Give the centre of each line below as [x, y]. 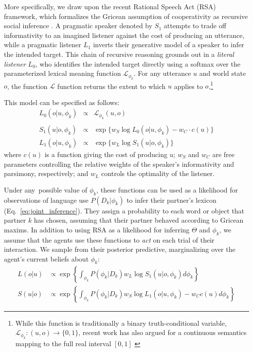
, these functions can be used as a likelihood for [167, 189]
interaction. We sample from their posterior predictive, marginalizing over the [120, 249]
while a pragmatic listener [43, 44]
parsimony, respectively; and [46, 173]
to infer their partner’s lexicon [172, 200]
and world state [223, 73]
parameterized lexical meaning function [63, 73]
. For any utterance [162, 73]
